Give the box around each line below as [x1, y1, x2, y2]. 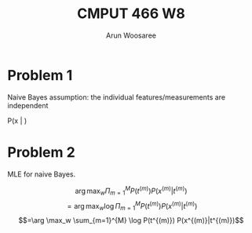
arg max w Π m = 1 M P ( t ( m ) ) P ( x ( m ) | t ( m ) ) [75, 184, 188, 197]
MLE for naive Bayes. [7, 169, 76, 179]
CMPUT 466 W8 [77, 5, 185, 23]
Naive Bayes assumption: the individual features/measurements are [7, 92, 225, 102]
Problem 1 [7, 66, 73, 84]
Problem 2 [7, 143, 75, 161]
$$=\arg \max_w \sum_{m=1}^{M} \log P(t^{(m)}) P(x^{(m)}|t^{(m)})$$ [18, 215, 244, 224]
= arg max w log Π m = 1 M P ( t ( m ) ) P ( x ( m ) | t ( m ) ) [67, 200, 198, 213]
